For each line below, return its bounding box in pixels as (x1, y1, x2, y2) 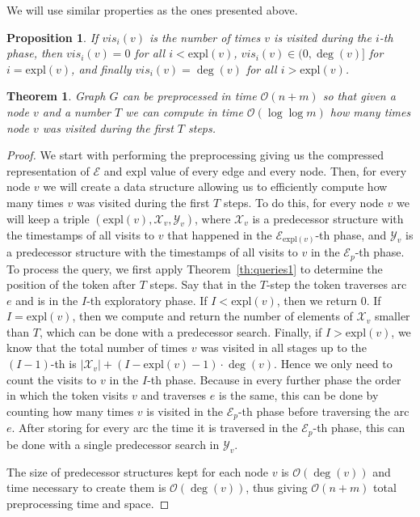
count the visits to (6, 371, 97, 388)
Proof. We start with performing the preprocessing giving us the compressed (6, 146, 384, 163)
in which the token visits (6, 387, 128, 404)
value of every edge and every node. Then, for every (149, 162, 407, 179)
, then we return (276, 291, 357, 308)
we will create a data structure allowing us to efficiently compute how (43, 178, 388, 195)
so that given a (322, 87, 396, 104)
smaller (374, 307, 410, 324)
